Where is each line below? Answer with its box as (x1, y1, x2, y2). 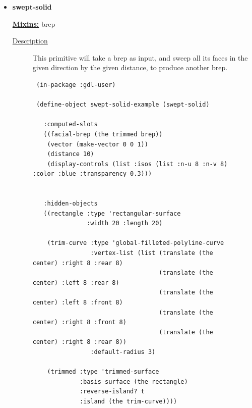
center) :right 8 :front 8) (32, 319, 127, 326)
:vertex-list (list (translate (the (90, 249, 213, 257)
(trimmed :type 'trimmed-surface (47, 368, 159, 376)
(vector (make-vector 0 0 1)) (47, 140, 148, 148)
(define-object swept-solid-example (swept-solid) (36, 101, 210, 109)
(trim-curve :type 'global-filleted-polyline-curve (47, 239, 224, 247)
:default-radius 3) (90, 348, 156, 355)
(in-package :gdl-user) (36, 81, 116, 88)
